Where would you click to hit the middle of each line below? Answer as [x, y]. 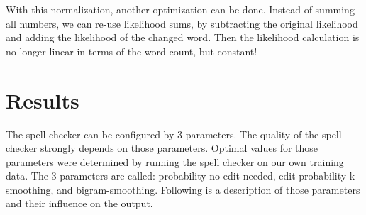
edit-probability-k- [318, 176]
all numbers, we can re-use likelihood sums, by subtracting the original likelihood [182, 23]
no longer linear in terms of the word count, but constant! [132, 51]
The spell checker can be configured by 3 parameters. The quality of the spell [174, 134]
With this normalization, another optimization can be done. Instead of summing [180, 9]
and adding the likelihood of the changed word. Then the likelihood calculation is [183, 37]
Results [43, 100]
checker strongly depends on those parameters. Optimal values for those [162, 148]
